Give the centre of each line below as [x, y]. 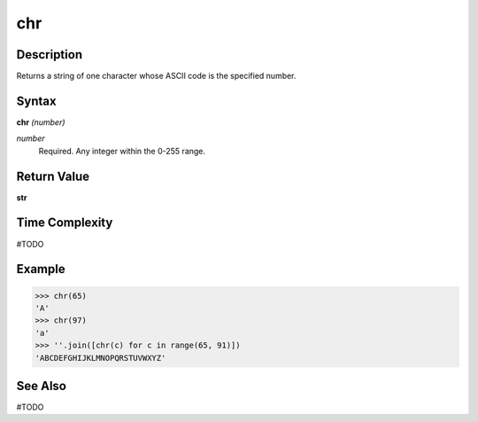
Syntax [36, 101]
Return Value [53, 176]
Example [41, 269]
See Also [41, 386]
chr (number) [41, 122]
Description [50, 55]
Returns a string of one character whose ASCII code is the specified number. [156, 76]
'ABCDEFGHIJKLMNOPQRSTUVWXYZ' [100, 358]
